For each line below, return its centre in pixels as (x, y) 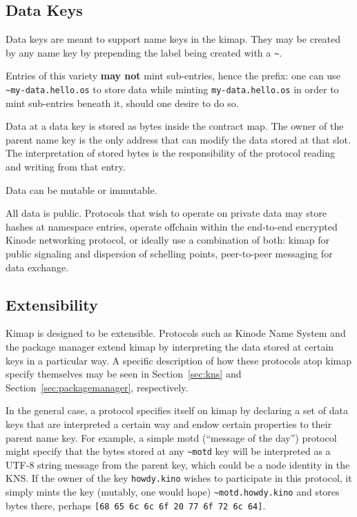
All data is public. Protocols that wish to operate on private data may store (166, 213)
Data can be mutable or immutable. (81, 189)
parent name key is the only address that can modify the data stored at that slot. (178, 139)
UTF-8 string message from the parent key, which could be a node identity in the (178, 464)
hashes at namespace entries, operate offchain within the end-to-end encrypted (172, 226)
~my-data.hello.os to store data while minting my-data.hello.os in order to (172, 89)
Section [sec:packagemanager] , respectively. (97, 387)
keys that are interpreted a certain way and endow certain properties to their (169, 424)
